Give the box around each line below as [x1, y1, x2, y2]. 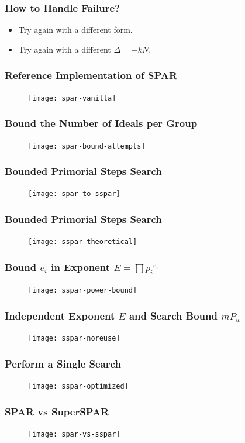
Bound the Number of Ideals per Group [5, 116, 198, 131]
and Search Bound [129, 308, 218, 323]
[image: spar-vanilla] [28, 94, 116, 102]
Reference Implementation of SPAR [5, 68, 178, 83]
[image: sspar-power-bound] [28, 286, 137, 295]
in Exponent [51, 259, 111, 274]
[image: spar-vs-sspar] [28, 430, 120, 439]
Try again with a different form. [18, 23, 133, 36]
